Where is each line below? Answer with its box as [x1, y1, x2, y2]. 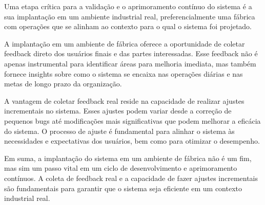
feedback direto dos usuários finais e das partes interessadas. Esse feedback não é [4, 48, 258, 59]
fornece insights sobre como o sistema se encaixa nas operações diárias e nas [4, 68, 243, 79]
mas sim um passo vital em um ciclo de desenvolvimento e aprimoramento [4, 163, 237, 173]
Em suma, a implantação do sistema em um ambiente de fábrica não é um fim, [4, 152, 252, 163]
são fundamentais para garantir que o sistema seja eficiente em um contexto [4, 183, 242, 193]
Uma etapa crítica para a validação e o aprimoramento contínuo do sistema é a [4, 1, 252, 11]
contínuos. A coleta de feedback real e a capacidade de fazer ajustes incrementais [4, 172, 258, 183]
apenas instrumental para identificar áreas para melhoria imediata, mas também [4, 58, 256, 69]
